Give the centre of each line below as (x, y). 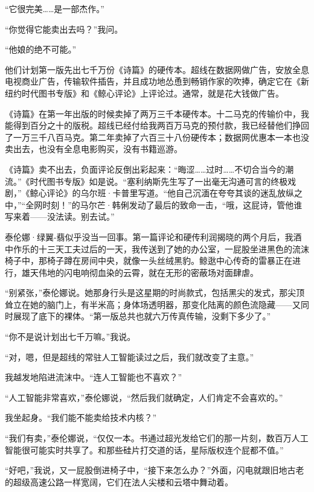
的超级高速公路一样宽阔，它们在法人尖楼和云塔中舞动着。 (119, 481)
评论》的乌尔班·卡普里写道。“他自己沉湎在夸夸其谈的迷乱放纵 (171, 193)
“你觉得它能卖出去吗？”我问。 (64, 29)
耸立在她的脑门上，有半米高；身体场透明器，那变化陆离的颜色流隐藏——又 (153, 304)
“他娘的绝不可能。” (41, 49)
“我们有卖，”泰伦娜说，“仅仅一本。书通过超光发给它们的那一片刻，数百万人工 (157, 438)
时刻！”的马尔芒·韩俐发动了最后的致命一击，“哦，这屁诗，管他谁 (172, 204)
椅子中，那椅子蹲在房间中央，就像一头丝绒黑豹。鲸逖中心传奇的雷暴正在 (149, 260)
